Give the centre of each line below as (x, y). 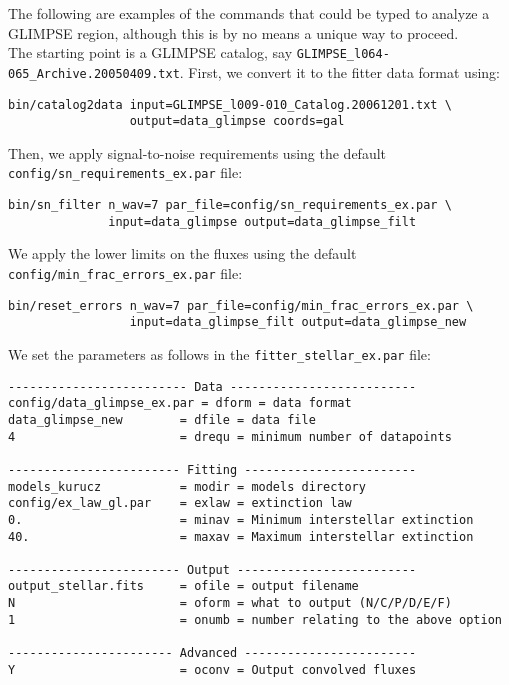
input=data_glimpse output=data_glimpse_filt (262, 221)
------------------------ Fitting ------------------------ (212, 469)
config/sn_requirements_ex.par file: (125, 172)
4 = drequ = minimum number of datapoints (230, 436)
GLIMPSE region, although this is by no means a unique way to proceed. (233, 32)
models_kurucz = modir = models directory (187, 486)
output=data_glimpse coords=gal (237, 121)
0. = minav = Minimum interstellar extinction (241, 519)
